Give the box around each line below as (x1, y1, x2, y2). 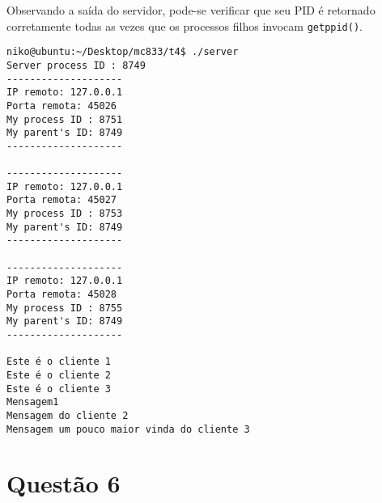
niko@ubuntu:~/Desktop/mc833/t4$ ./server (6, 46, 239, 58)
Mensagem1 (6, 396, 59, 408)
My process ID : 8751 (6, 113, 123, 125)
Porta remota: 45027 (6, 194, 117, 206)
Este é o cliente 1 (6, 356, 111, 368)
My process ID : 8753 (6, 208, 123, 220)
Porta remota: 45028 (6, 289, 117, 301)
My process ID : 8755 (6, 302, 123, 314)
